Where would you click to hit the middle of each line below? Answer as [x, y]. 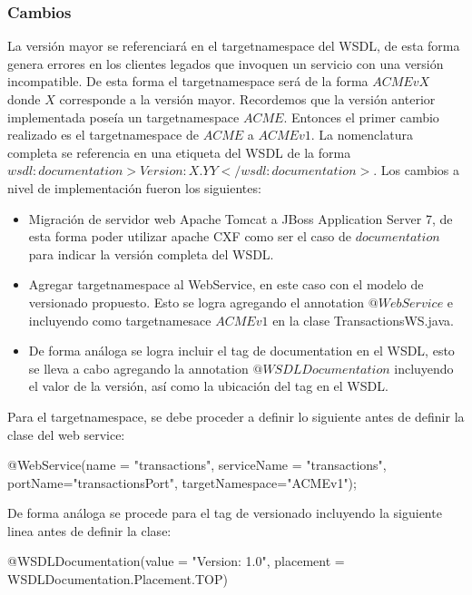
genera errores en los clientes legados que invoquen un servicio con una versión [226, 63]
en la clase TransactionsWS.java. [363, 320]
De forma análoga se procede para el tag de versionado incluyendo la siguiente [225, 513]
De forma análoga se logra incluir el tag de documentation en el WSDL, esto [241, 351]
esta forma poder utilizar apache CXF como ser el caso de [190, 236]
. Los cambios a [417, 170]
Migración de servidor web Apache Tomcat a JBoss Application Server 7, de [241, 218]
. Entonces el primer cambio [361, 117]
